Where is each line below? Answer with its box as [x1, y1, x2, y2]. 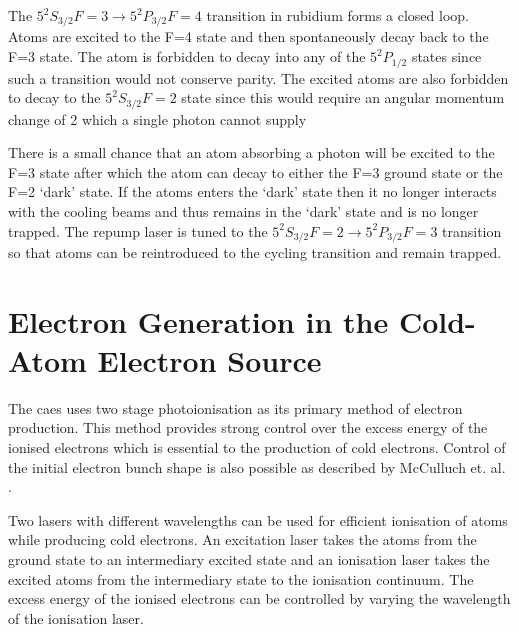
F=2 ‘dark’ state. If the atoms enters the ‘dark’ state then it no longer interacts [8, 181, 497, 202]
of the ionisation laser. [8, 607, 144, 628]
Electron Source [97, 339, 322, 380]
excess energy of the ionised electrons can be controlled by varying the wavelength [8, 588, 511, 609]
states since [411, 46, 482, 67]
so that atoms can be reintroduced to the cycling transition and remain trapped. [8, 241, 502, 262]
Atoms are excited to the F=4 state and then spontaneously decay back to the [8, 26, 489, 47]
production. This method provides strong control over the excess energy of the [8, 417, 488, 438]
